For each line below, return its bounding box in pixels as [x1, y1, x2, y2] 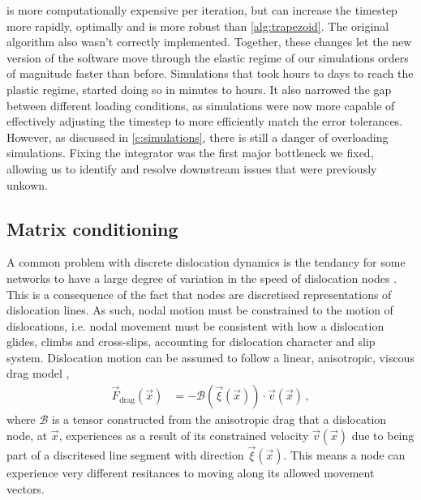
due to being [351, 426, 415, 443]
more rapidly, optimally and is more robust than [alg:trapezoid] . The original [6, 17, 389, 34]
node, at [6, 426, 48, 443]
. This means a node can [283, 446, 406, 463]
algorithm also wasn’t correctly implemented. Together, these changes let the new [6, 33, 412, 50]
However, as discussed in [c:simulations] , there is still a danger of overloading [6, 128, 389, 145]
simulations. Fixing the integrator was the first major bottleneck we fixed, [6, 144, 374, 161]
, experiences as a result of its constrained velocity [58, 426, 309, 443]
